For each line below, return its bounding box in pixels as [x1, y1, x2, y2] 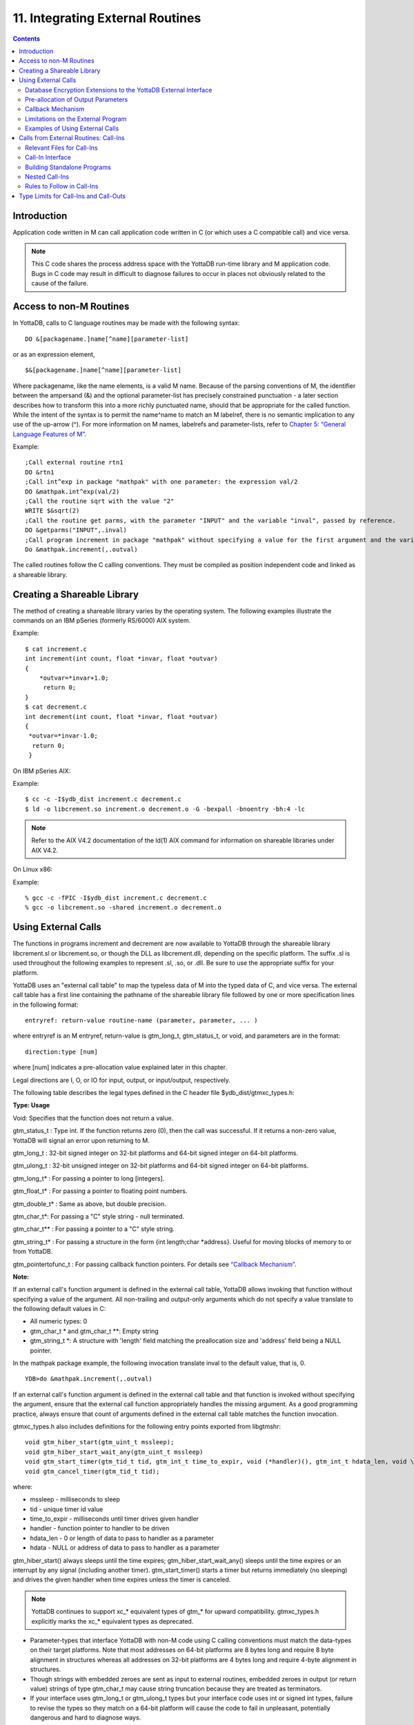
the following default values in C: [12, 1305, 106, 1313]
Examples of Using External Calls [25, 124, 119, 132]
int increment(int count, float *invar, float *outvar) [25, 655, 218, 662]
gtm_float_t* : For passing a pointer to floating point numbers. [12, 1187, 188, 1195]
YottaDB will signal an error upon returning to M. [12, 1136, 150, 1145]
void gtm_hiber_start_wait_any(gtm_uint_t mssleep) [25, 1448, 204, 1456]
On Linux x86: [12, 865, 53, 874]
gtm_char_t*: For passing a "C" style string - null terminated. [12, 1212, 184, 1221]
